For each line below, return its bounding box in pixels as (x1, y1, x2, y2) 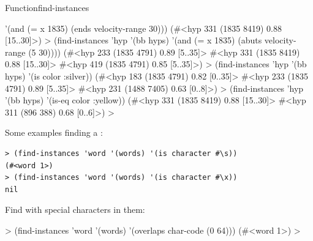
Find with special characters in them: (5, 203, 145, 216)
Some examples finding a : (5, 126, 103, 139)
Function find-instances (5, 1, 89, 13)
